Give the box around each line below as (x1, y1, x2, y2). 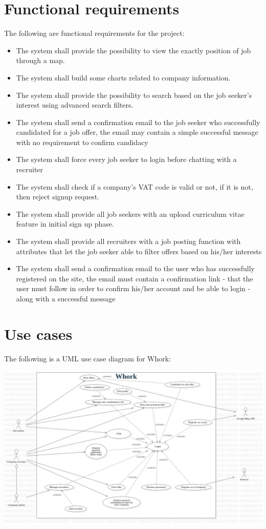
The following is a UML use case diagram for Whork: (4, 353, 171, 363)
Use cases (4, 323, 73, 344)
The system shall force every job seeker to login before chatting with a (16, 154, 237, 165)
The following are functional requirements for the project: (4, 28, 185, 38)
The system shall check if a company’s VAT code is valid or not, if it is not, (16, 181, 253, 192)
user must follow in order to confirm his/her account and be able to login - (16, 283, 251, 294)
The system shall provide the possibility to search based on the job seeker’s (16, 89, 252, 100)
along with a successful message (16, 293, 116, 303)
